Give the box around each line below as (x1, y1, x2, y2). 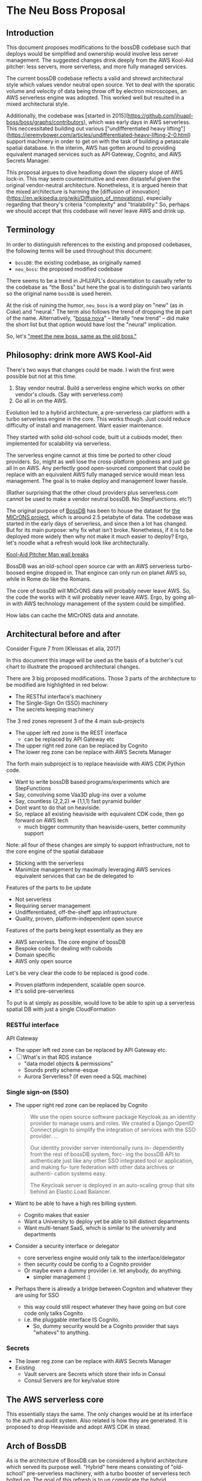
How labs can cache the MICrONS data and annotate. (6, 611, 140, 619)
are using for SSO (14, 1291, 59, 1299)
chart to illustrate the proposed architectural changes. (6, 663, 140, 671)
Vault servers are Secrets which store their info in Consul (24, 1370, 166, 1378)
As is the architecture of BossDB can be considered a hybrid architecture (6, 1457, 188, 1464)
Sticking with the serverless (14, 859, 84, 867)
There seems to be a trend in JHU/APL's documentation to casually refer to (6, 277, 192, 284)
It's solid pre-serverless (14, 987, 74, 995)
